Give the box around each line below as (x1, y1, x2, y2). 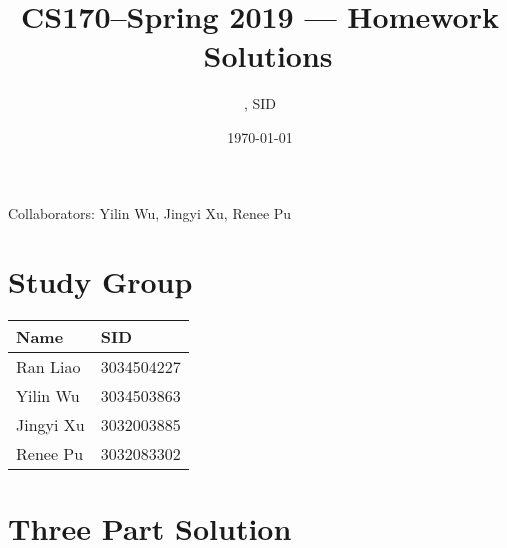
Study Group (8, 261, 193, 302)
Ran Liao (16, 355, 81, 379)
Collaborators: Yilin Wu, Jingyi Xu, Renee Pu (8, 202, 292, 223)
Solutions (203, 35, 333, 76)
